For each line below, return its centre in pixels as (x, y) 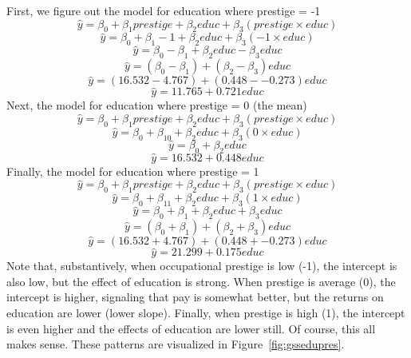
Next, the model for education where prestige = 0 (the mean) (157, 105)
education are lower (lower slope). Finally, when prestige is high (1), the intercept (206, 313)
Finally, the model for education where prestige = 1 (133, 171)
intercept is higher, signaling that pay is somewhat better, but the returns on (195, 297)
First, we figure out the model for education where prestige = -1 (164, 10)
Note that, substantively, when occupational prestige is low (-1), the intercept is (202, 266)
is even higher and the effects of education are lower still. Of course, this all (191, 328)
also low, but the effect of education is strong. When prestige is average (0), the (201, 281)
